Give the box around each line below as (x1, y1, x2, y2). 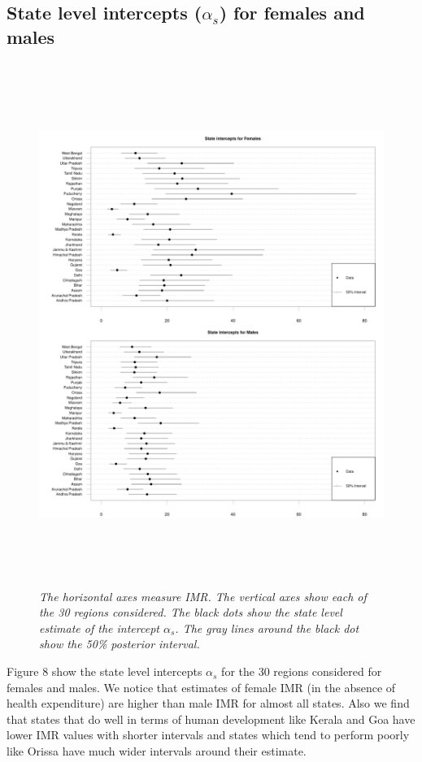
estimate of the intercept (39, 619, 159, 636)
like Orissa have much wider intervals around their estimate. (7, 743, 307, 760)
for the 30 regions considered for (221, 663, 382, 680)
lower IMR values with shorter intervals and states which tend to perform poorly (7, 726, 410, 743)
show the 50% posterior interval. (39, 635, 200, 652)
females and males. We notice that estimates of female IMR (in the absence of (7, 678, 396, 695)
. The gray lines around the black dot (175, 619, 359, 636)
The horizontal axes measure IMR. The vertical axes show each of (39, 587, 367, 604)
